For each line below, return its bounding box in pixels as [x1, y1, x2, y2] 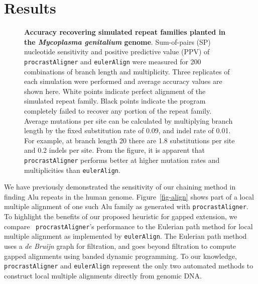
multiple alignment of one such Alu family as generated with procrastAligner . [4, 201, 248, 212]
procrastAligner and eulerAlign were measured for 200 [24, 56, 201, 66]
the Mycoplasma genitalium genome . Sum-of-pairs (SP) [24, 36, 211, 47]
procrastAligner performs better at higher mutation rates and [24, 154, 220, 165]
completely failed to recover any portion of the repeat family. [24, 105, 212, 116]
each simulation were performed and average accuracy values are [24, 76, 222, 86]
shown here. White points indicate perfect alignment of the [24, 85, 206, 96]
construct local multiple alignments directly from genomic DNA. [4, 270, 202, 280]
